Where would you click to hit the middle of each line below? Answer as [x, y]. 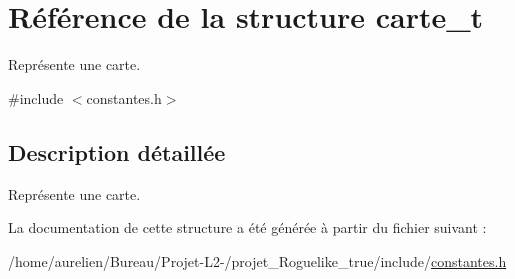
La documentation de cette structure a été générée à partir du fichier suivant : [247, 227]
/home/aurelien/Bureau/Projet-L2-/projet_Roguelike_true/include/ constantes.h [257, 260]
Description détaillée [117, 151]
